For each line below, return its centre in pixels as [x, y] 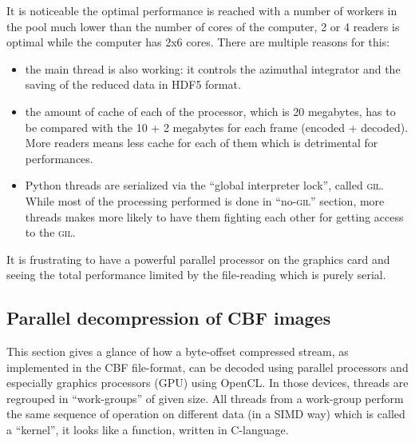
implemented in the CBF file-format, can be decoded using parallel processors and [207, 367]
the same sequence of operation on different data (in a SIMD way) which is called [206, 414]
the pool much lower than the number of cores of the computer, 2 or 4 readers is [203, 26]
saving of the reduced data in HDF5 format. [133, 84]
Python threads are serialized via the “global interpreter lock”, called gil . [205, 185]
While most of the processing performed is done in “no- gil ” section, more [205, 200]
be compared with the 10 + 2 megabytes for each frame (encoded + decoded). [217, 127]
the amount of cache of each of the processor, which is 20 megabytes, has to [210, 111]
